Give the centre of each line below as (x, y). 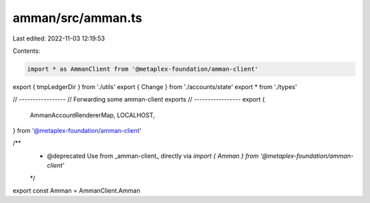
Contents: (26, 51)
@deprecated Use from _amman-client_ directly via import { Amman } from (153, 156)
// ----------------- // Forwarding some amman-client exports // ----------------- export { (139, 99)
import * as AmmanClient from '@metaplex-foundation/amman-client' (143, 69)
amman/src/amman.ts (77, 18)
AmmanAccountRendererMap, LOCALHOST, (92, 115)
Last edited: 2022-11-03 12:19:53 (59, 38)
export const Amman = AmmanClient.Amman (76, 191)
